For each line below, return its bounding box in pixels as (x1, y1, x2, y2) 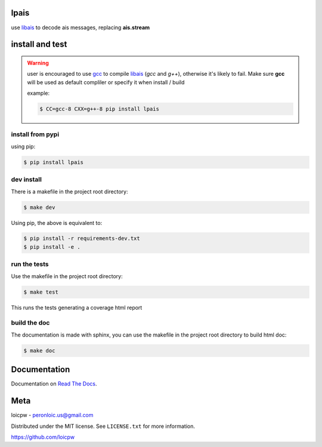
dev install (11, 175, 42, 184)
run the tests (11, 260, 49, 269)
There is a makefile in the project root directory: (11, 188, 128, 195)
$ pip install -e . (23, 243, 80, 250)
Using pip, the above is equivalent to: (11, 219, 103, 226)
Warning (27, 59, 49, 66)
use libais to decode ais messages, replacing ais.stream (11, 24, 150, 31)
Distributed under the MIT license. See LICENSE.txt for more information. (11, 423, 195, 430)
